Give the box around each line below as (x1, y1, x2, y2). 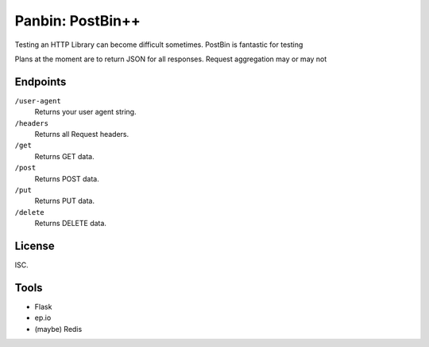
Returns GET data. (34, 151, 95, 161)
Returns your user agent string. (34, 107, 137, 117)
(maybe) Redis (34, 324, 83, 333)
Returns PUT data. (34, 196, 95, 206)
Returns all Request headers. (34, 130, 129, 139)
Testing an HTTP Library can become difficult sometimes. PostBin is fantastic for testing (14, 40, 303, 49)
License (14, 239, 55, 252)
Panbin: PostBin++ (14, 12, 141, 29)
